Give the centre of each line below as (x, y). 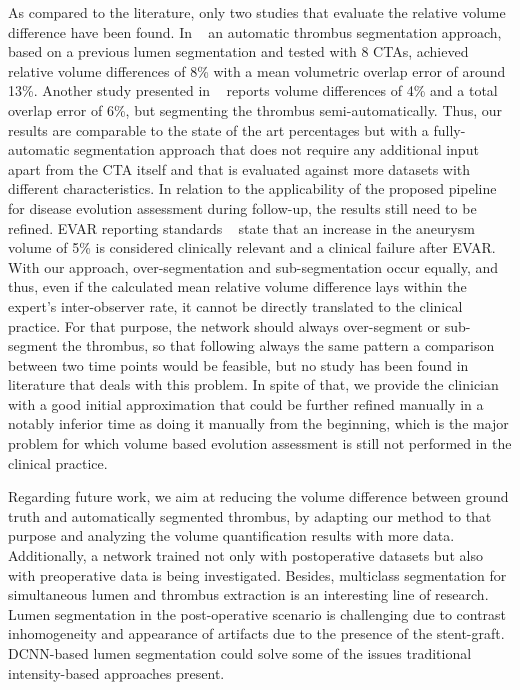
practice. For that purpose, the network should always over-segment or (224, 325)
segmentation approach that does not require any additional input (276, 149)
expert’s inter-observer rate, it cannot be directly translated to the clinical (235, 305)
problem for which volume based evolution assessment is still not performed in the (260, 443)
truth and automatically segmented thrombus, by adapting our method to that (250, 515)
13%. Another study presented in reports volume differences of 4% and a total (253, 90)
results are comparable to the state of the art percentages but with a (218, 129)
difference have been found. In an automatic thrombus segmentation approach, (255, 31)
